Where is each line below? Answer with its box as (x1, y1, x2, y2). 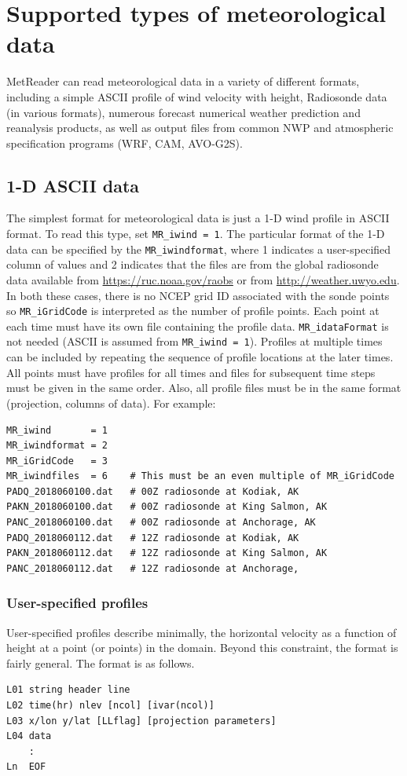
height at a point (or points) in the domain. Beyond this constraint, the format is (6, 639, 398, 656)
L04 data (6, 730, 52, 742)
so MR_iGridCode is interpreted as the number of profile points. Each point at (6, 302, 379, 319)
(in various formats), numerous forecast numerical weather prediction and (6, 104, 361, 120)
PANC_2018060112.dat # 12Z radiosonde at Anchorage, (6, 562, 299, 574)
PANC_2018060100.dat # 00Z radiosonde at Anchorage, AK (6, 517, 316, 529)
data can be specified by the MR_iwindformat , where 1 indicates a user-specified (6, 240, 391, 257)
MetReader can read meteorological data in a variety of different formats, (6, 73, 360, 90)
